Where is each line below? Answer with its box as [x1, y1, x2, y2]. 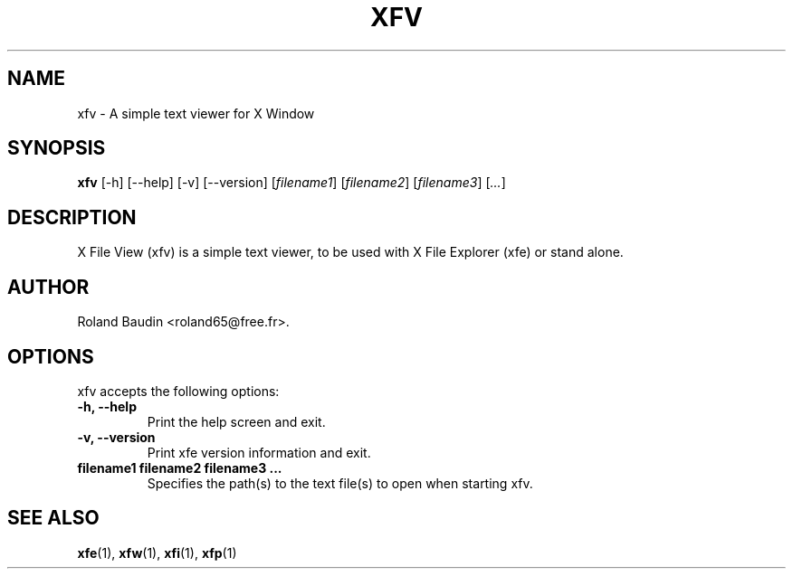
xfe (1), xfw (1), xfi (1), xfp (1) [77, 544, 237, 561]
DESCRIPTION [7, 205, 137, 229]
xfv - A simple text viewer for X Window [77, 105, 315, 121]
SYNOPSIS [7, 137, 106, 160]
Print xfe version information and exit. [147, 444, 371, 460]
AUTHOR [7, 275, 90, 298]
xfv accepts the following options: [77, 382, 280, 399]
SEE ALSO [7, 506, 100, 530]
